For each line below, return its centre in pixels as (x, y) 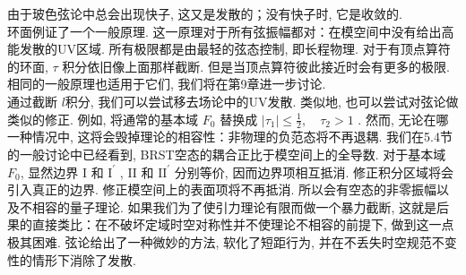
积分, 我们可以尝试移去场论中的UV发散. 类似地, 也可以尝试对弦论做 (262, 101)
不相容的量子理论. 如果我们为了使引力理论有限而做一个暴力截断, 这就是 (228, 206)
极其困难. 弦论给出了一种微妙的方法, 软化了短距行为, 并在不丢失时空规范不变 (232, 241)
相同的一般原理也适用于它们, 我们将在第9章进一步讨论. (167, 84)
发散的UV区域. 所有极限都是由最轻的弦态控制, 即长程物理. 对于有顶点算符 (235, 49)
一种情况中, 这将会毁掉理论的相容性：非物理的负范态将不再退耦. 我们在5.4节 (230, 137)
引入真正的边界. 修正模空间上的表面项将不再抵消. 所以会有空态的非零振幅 (222, 189)
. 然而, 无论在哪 (403, 119)
